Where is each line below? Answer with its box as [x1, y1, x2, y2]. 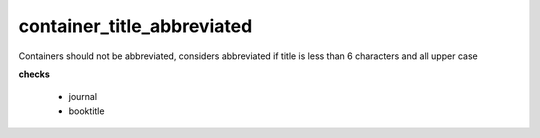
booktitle [68, 105, 105, 117]
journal [68, 91, 98, 103]
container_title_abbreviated [18, 15, 253, 37]
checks [18, 68, 50, 80]
